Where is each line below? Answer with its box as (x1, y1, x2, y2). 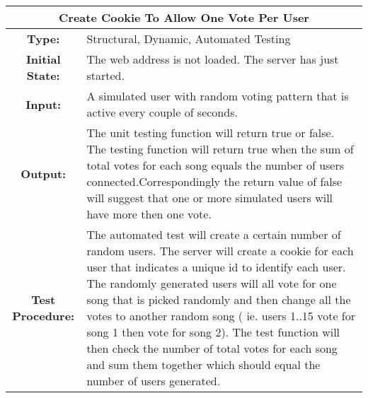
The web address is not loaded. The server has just (86, 51, 339, 67)
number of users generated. (86, 373, 221, 389)
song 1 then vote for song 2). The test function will (86, 324, 340, 340)
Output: (21, 165, 67, 182)
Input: (25, 95, 62, 112)
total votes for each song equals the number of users (86, 157, 345, 173)
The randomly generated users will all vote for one (86, 275, 337, 291)
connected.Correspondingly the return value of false (86, 173, 343, 189)
